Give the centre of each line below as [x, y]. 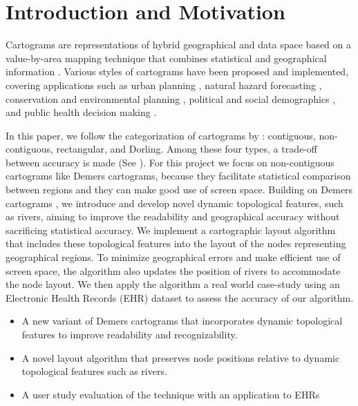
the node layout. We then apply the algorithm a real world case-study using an [173, 284]
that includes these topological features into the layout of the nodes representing [176, 243]
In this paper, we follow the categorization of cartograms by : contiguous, [161, 135]
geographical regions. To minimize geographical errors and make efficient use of [173, 257]
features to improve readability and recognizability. [130, 334]
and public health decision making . [81, 112]
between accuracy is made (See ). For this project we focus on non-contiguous [170, 162]
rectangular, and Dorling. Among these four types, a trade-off [187, 149]
